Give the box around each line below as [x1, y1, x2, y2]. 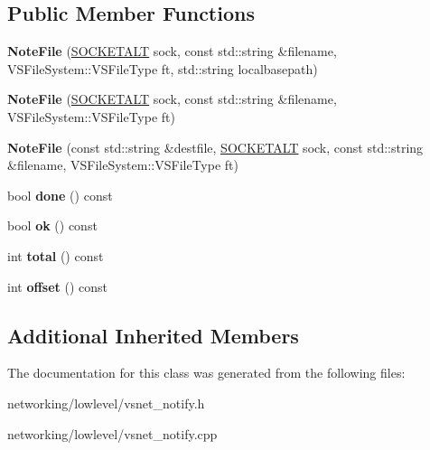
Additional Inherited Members [7, 321, 299, 349]
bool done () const [7, 185, 113, 204]
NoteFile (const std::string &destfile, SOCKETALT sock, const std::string [7, 137, 424, 156]
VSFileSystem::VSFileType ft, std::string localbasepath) [7, 59, 318, 78]
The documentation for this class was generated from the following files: [7, 363, 406, 382]
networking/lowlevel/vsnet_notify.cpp [7, 424, 218, 443]
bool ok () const [7, 216, 98, 235]
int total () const [7, 246, 104, 265]
